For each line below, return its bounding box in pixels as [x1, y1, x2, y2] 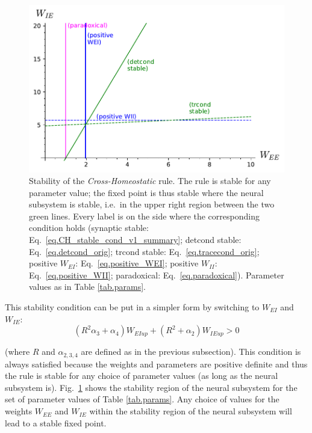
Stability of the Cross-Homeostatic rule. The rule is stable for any [29, 174, 271, 187]
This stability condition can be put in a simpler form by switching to [5, 301, 260, 313]
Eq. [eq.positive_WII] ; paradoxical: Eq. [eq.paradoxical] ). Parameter [29, 268, 284, 281]
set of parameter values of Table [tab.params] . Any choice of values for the [5, 393, 279, 405]
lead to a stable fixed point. [5, 416, 107, 429]
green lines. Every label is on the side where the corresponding [29, 209, 260, 222]
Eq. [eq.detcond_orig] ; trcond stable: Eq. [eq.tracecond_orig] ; [29, 245, 260, 257]
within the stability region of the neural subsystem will [89, 405, 292, 417]
